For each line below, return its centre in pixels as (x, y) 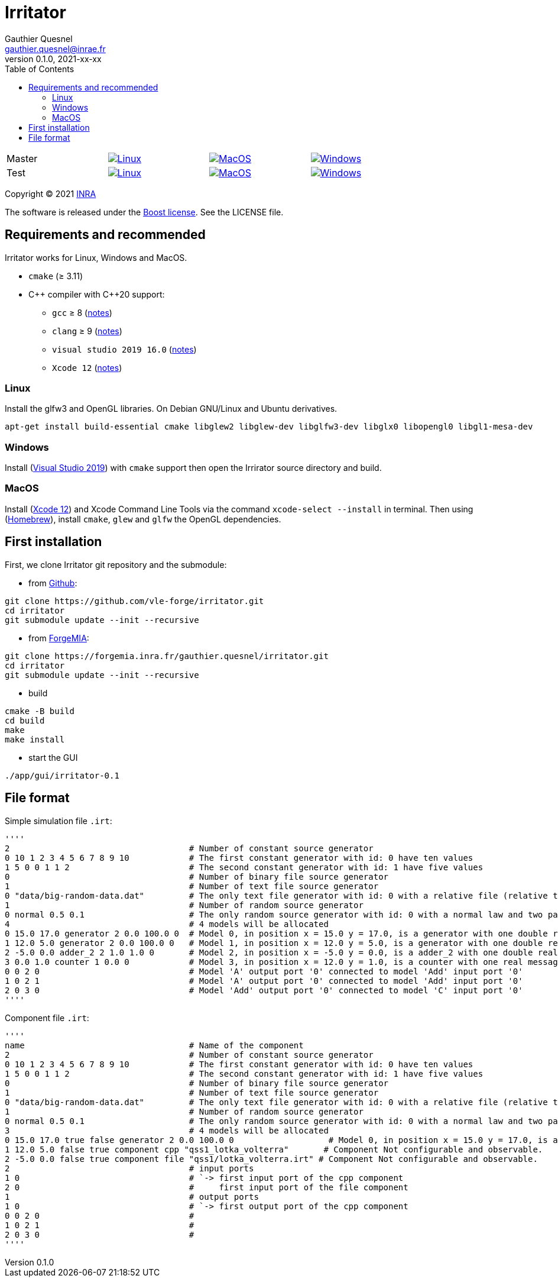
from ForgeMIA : (59, 638)
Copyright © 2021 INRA (51, 193)
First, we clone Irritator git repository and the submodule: (116, 564)
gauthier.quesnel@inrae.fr (55, 49)
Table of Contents (40, 69)
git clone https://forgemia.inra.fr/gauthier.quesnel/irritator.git (167, 656)
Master (22, 158)
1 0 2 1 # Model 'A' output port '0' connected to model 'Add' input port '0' (264, 981)
